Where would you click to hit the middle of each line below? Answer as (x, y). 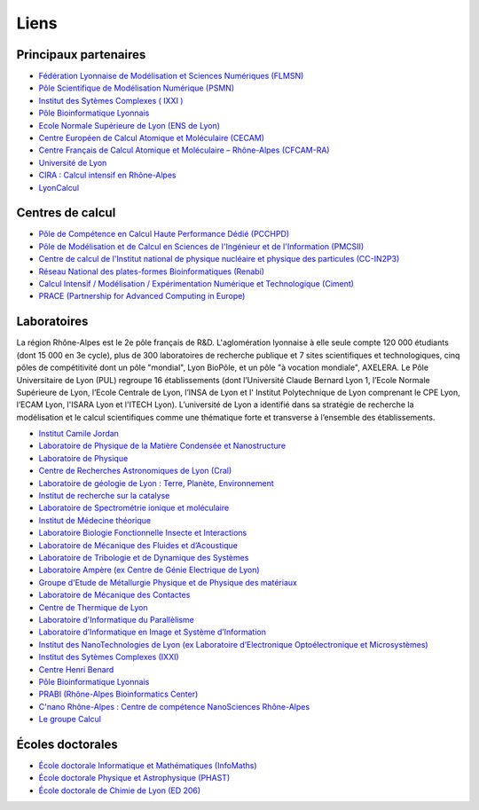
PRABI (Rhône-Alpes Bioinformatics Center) (118, 694)
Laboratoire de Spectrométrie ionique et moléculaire (134, 508)
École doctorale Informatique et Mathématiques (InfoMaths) (148, 765)
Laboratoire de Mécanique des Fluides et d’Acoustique (138, 545)
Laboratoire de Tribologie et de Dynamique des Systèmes (144, 557)
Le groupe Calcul (70, 720)
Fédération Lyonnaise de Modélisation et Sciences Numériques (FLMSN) (171, 76)
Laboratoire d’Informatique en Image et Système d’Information (152, 632)
